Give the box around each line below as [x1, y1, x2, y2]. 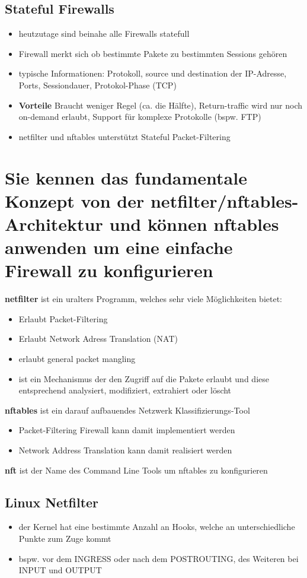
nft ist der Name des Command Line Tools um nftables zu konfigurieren [5, 463, 268, 476]
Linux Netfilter [5, 493, 99, 511]
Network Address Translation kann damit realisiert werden [18, 443, 232, 456]
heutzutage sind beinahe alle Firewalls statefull [18, 27, 190, 40]
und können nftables [109, 211, 279, 236]
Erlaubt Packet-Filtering [18, 312, 108, 325]
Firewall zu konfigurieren [5, 258, 213, 282]
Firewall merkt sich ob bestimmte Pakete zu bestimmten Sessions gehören [18, 47, 287, 59]
